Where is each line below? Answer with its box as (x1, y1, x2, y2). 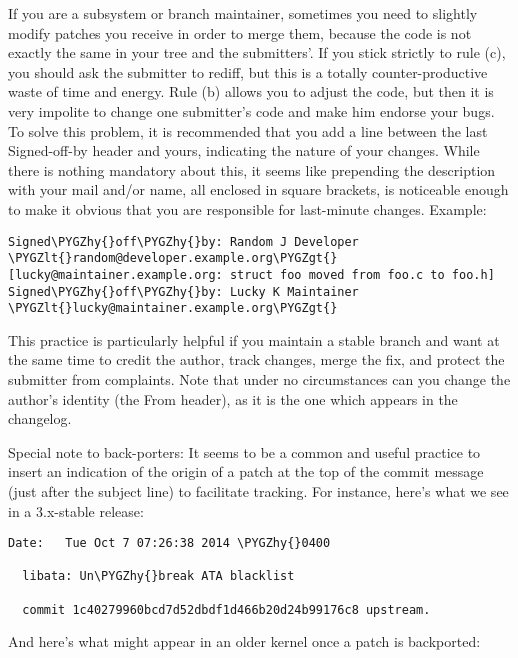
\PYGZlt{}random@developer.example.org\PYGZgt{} (8, 251, 338, 266)
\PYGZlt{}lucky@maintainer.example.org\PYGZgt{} (8, 301, 338, 316)
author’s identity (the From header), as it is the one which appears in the (8, 388, 458, 409)
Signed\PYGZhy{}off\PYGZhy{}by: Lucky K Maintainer (8, 284, 359, 299)
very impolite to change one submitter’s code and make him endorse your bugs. (8, 100, 495, 121)
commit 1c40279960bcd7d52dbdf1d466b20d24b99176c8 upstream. (22, 602, 431, 617)
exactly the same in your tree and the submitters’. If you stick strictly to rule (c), (8, 42, 506, 63)
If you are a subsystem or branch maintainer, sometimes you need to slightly (8, 3, 478, 23)
